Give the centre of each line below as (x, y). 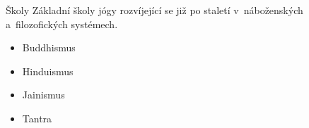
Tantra (37, 118)
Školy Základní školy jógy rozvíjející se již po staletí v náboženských (154, 10)
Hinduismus (48, 71)
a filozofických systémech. (62, 24)
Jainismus (43, 95)
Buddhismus (49, 47)
